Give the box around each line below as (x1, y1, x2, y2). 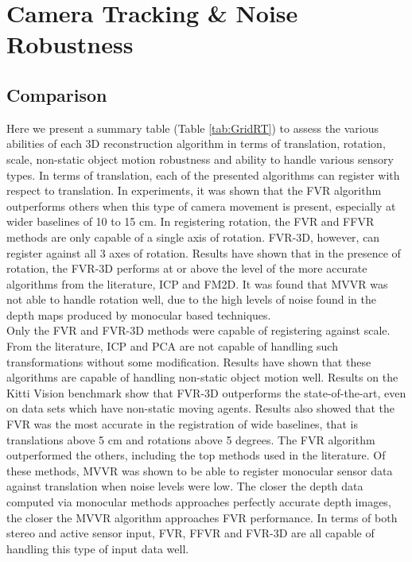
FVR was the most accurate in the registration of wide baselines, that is (6, 416, 358, 432)
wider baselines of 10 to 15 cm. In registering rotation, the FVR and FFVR (6, 213, 375, 230)
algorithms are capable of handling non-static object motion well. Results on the (6, 369, 398, 386)
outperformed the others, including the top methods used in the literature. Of (6, 447, 386, 463)
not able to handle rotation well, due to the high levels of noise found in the (6, 291, 376, 308)
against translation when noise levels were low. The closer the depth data (6, 478, 363, 494)
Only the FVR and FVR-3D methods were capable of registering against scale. (6, 322, 391, 339)
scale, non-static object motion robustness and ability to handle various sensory (6, 150, 394, 167)
